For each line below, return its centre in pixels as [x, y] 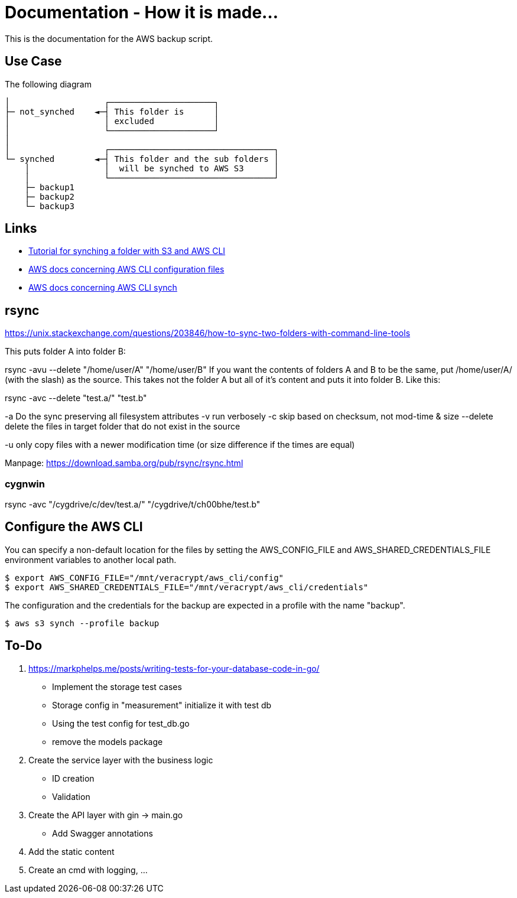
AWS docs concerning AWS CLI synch [103, 288]
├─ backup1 [50, 187]
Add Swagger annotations [103, 833]
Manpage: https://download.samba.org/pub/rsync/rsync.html [124, 463]
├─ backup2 [50, 196]
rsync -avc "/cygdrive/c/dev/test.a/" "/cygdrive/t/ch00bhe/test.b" [133, 505]
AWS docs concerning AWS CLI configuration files [126, 269]
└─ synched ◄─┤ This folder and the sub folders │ [142, 159]
